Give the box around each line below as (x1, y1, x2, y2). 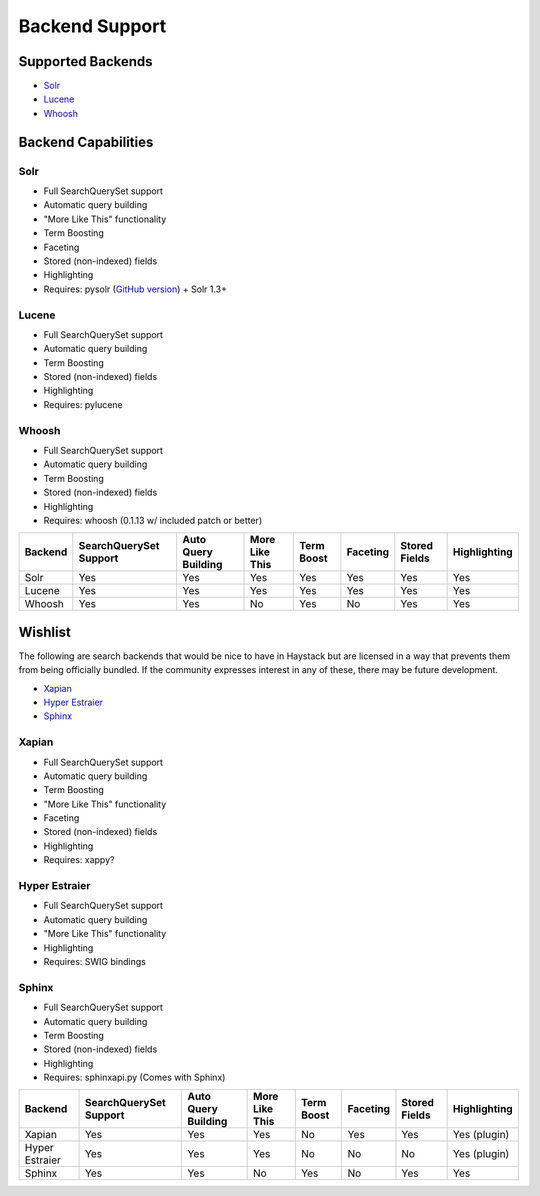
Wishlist (18, 623, 72, 640)
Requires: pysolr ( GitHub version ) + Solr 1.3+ (43, 283, 228, 295)
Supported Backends (18, 53, 154, 70)
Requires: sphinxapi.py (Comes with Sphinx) (43, 1071, 226, 1084)
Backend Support (18, 15, 167, 37)
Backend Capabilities (18, 133, 154, 150)
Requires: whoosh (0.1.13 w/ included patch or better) (43, 514, 263, 526)
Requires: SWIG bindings (43, 955, 147, 967)
